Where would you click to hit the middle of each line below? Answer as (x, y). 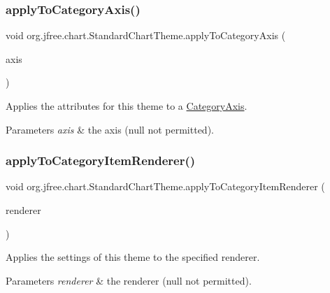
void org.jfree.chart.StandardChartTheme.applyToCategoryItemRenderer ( (165, 186)
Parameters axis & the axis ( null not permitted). (110, 129)
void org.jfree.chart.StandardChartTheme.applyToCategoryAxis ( (146, 35)
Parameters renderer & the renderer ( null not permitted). (129, 280)
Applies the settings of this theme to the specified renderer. (133, 257)
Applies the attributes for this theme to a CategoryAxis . (127, 106)
